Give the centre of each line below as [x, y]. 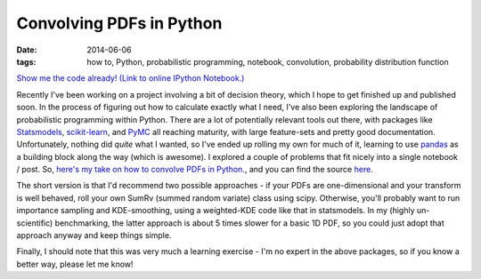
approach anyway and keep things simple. [94, 235]
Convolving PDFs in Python [119, 23]
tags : [26, 61]
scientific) [35, 223]
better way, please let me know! [75, 264]
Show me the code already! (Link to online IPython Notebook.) [130, 78]
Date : [27, 50]
